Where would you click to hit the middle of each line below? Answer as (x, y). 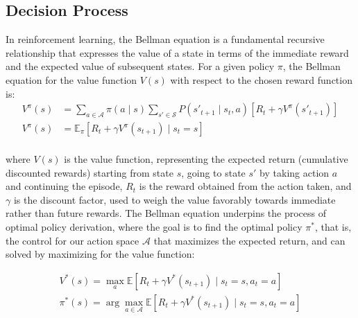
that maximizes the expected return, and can (249, 240)
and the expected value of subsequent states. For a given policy (140, 66)
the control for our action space (73, 240)
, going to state (213, 172)
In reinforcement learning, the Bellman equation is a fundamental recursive (165, 39)
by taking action (295, 172)
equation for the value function (71, 79)
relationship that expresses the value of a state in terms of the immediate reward (177, 52)
